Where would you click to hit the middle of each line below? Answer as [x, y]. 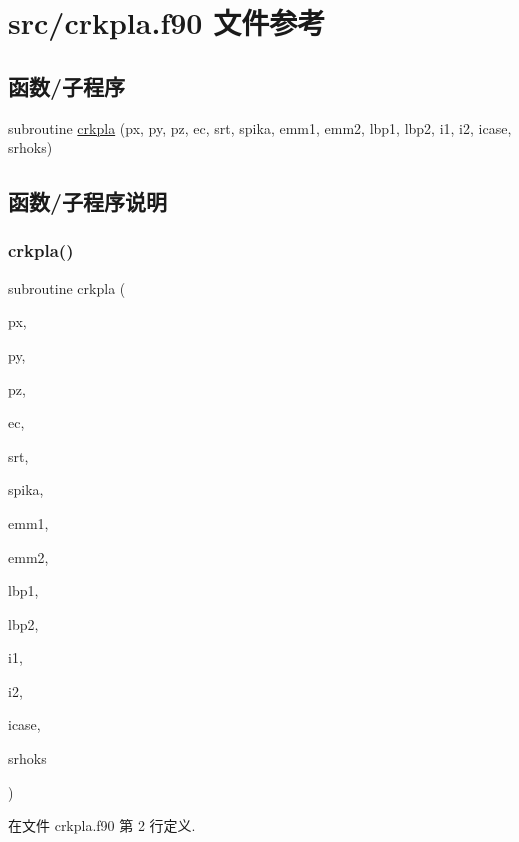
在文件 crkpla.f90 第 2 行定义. [102, 825]
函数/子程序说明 [88, 201]
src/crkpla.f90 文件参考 [167, 22]
